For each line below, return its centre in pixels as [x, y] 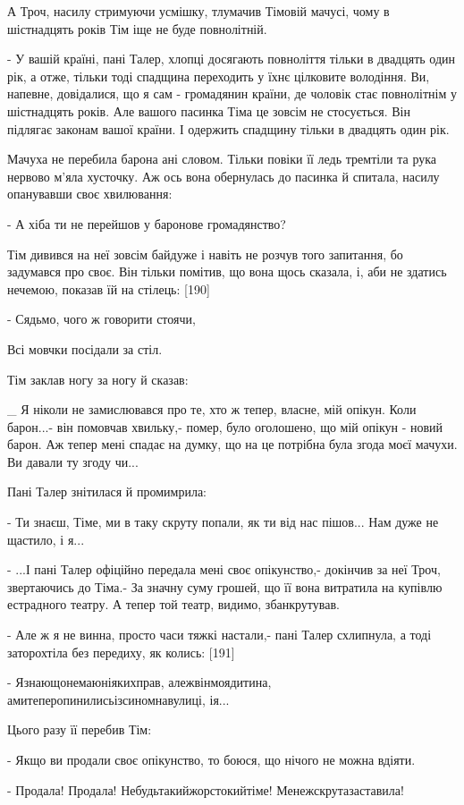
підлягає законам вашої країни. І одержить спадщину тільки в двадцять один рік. [228, 128]
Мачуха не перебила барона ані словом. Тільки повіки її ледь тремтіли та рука [222, 159]
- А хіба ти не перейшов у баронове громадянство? [147, 223]
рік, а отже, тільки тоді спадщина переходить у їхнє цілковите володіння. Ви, [219, 76]
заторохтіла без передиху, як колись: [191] [121, 652]
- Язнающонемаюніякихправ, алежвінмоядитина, [139, 682]
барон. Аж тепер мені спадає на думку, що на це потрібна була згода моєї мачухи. [232, 444]
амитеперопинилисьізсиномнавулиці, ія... [118, 699]
